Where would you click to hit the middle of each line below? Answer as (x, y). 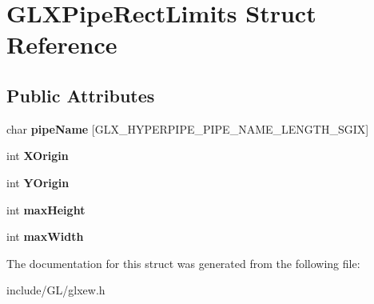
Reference (62, 44)
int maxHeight (46, 209)
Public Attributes (81, 95)
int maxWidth (45, 236)
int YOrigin (38, 182)
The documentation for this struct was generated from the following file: (183, 263)
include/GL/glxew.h (56, 290)
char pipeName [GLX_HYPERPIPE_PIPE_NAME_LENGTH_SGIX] (188, 128)
